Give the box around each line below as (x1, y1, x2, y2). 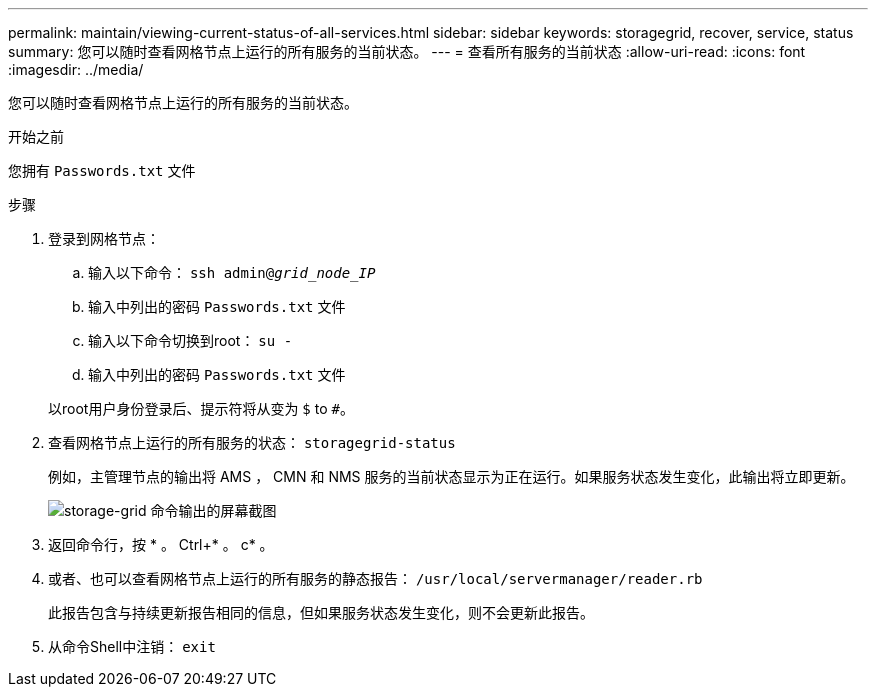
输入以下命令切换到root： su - (88, 332, 293, 349)
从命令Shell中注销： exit (48, 638, 216, 655)
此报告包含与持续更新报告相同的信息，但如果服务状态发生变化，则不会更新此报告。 (48, 604, 594, 621)
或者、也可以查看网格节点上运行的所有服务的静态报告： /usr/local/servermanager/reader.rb (48, 570, 703, 587)
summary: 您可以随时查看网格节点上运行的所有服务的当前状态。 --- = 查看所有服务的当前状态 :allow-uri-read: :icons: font (8, 43, 806, 60)
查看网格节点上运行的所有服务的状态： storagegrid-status (48, 434, 456, 451)
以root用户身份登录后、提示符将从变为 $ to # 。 (48, 400, 354, 417)
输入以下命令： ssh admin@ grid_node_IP (88, 264, 376, 281)
